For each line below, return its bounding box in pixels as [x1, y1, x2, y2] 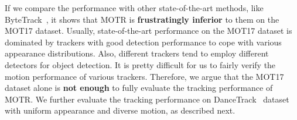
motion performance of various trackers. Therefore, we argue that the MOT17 [5, 70, 284, 82]
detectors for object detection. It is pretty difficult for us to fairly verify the [5, 58, 276, 70]
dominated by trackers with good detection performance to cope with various [5, 36, 282, 48]
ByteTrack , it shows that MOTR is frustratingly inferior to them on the [5, 13, 279, 25]
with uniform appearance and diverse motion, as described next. [5, 104, 235, 117]
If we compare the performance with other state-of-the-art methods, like [5, 2, 264, 13]
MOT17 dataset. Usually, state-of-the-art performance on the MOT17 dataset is [5, 24, 292, 37]
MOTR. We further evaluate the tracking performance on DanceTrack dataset [5, 93, 289, 105]
